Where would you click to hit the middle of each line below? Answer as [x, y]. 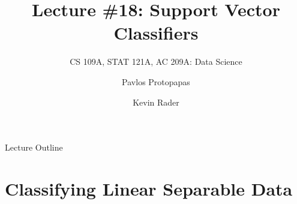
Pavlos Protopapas [156, 81]
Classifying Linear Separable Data [149, 188]
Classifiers [156, 33]
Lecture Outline [34, 147]
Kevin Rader [156, 102]
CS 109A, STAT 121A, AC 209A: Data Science [156, 61]
